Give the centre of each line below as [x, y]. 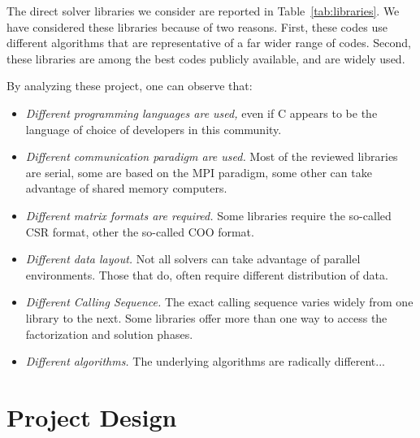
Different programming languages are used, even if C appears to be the [201, 113]
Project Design [92, 416]
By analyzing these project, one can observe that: [130, 86]
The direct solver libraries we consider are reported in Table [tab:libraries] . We [203, 11]
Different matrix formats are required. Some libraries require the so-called [208, 215]
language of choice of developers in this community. [154, 129]
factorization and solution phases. [109, 334]
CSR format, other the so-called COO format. [140, 231]
